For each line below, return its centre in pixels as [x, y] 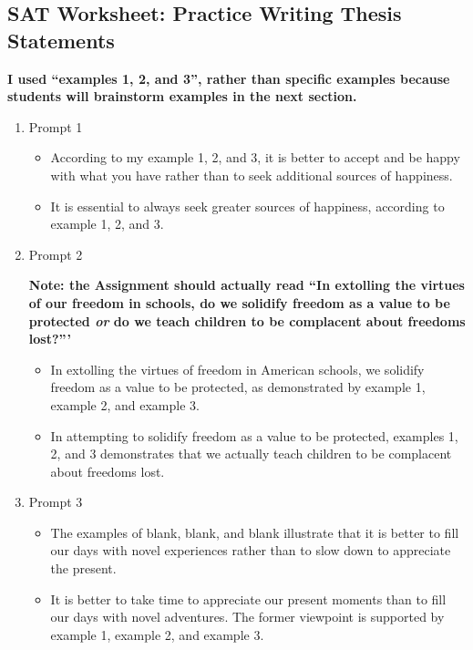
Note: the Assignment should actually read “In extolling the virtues [247, 285]
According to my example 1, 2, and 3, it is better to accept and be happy [255, 157]
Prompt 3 [56, 502]
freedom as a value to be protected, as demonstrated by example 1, [238, 387]
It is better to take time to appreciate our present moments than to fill [248, 598]
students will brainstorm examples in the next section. [182, 96]
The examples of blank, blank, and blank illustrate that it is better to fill [255, 532]
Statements [61, 40]
